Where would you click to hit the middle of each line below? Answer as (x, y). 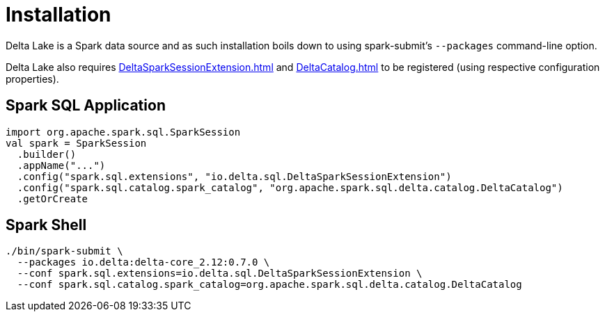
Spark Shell (46, 225)
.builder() (47, 154)
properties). (32, 79)
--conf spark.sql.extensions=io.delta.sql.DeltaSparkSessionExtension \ (220, 274)
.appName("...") (61, 165)
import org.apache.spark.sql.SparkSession (123, 132)
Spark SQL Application (86, 106)
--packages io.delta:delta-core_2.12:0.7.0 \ (143, 262)
